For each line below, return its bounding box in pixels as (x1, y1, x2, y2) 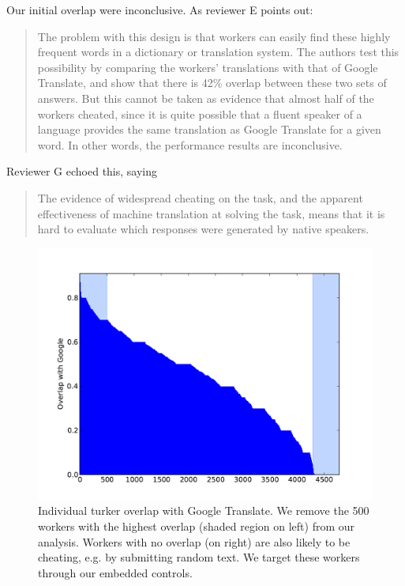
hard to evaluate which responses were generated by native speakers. (37, 221, 369, 237)
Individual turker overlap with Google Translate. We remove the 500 (38, 502, 369, 519)
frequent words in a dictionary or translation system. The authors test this (37, 43, 399, 60)
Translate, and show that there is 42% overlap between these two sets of (37, 74, 387, 91)
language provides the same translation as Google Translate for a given (37, 121, 381, 138)
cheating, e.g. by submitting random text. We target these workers (38, 549, 360, 565)
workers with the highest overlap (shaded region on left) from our (38, 517, 355, 534)
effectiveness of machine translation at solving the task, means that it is (37, 205, 385, 221)
